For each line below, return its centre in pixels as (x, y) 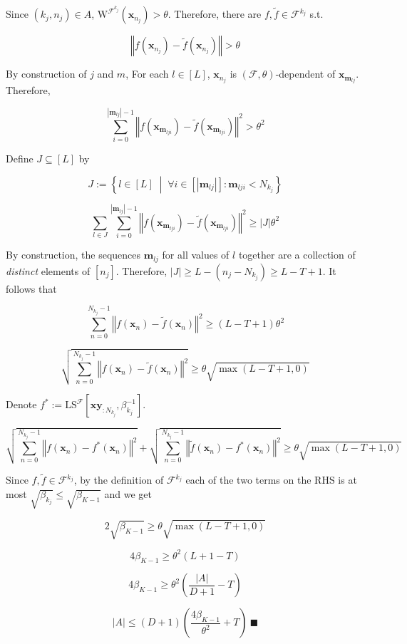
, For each (147, 74)
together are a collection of (297, 255)
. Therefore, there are (215, 14)
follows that (31, 288)
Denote (21, 404)
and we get (128, 493)
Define (20, 158)
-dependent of (305, 74)
